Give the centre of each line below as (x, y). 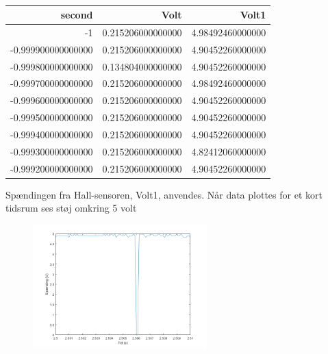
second (77, 14)
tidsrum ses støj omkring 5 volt (71, 208)
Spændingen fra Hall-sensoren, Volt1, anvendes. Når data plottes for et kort (164, 194)
